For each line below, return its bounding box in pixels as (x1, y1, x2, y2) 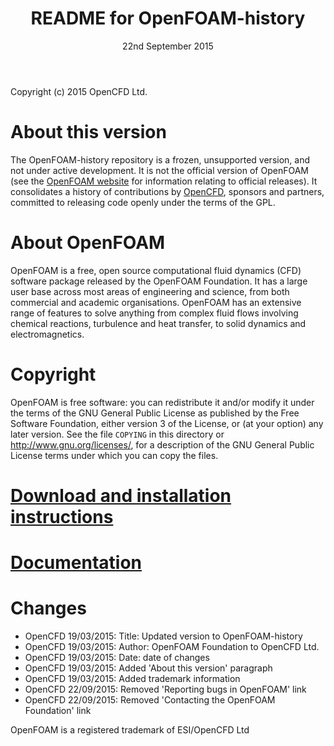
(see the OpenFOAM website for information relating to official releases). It (10, 175, 318, 187)
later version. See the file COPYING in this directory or (10, 428, 225, 440)
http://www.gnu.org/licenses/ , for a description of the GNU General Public (10, 438, 315, 451)
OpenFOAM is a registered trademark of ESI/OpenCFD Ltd (10, 724, 250, 736)
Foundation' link (24, 705, 92, 717)
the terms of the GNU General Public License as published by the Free (10, 407, 300, 419)
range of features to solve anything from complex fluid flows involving (10, 307, 299, 319)
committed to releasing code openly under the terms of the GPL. (10, 196, 276, 208)
